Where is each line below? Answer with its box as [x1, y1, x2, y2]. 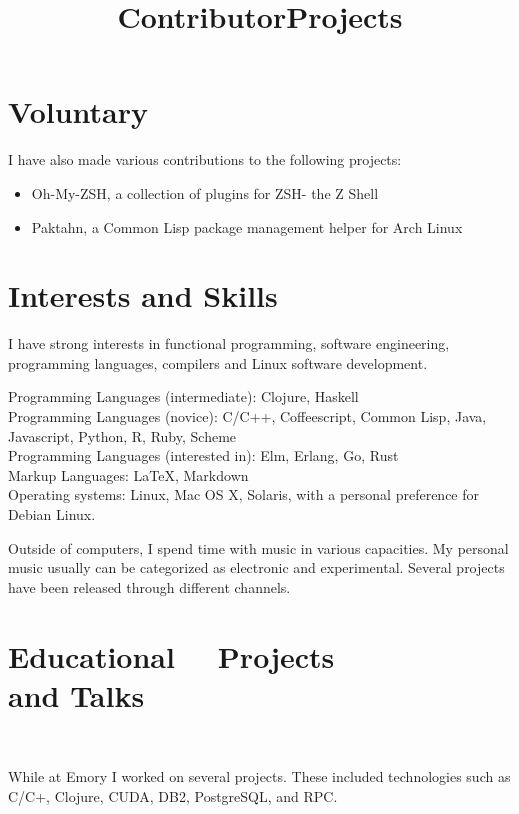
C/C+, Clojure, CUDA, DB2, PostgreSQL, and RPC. [8, 785, 338, 806]
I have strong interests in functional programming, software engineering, [8, 333, 450, 354]
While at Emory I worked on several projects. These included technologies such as [8, 766, 511, 787]
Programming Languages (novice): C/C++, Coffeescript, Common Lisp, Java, [8, 406, 487, 426]
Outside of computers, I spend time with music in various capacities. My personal [8, 537, 509, 558]
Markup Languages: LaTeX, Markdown [8, 464, 249, 485]
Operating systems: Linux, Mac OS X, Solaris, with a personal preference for [8, 484, 480, 505]
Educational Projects [8, 635, 335, 676]
